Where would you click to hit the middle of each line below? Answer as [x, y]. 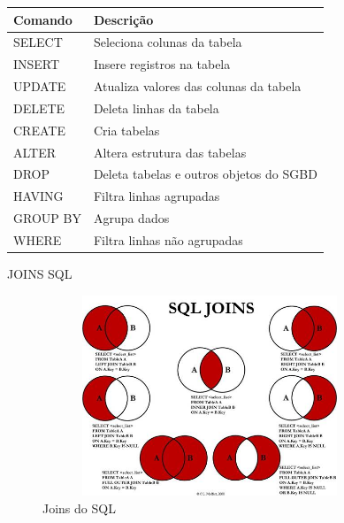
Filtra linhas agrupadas [157, 196]
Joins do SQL [79, 508]
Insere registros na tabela [162, 64]
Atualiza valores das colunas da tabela [197, 86]
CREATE [39, 130]
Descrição [123, 19]
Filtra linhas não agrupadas [168, 239]
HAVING [38, 196]
